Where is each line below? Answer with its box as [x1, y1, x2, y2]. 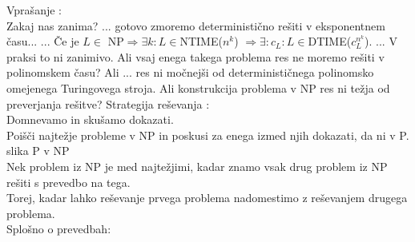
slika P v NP [6, 142, 70, 159]
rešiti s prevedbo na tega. [6, 173, 131, 190]
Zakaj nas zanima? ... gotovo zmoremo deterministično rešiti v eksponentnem [6, 17, 385, 34]
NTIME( [179, 33, 223, 50]
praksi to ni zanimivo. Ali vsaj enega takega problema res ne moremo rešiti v [6, 48, 385, 65]
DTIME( [308, 33, 352, 50]
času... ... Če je [6, 33, 79, 50]
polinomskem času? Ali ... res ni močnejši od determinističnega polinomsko [6, 64, 374, 81]
